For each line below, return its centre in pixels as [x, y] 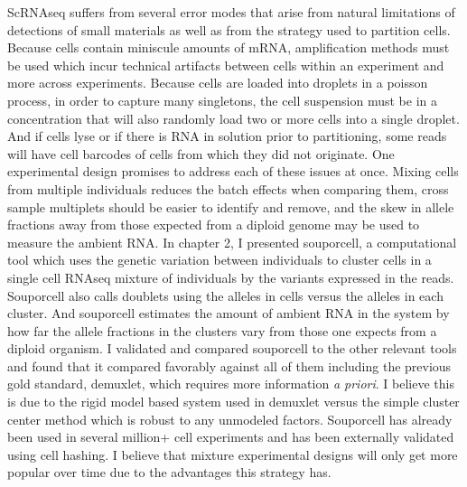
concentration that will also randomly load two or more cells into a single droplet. [233, 118]
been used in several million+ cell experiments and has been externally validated [231, 437]
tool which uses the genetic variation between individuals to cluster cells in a [219, 260]
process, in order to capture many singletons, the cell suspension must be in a [222, 100]
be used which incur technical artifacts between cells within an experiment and [226, 65]
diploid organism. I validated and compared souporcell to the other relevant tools [232, 348]
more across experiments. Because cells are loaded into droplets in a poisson [218, 83]
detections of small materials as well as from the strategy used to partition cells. [229, 29]
